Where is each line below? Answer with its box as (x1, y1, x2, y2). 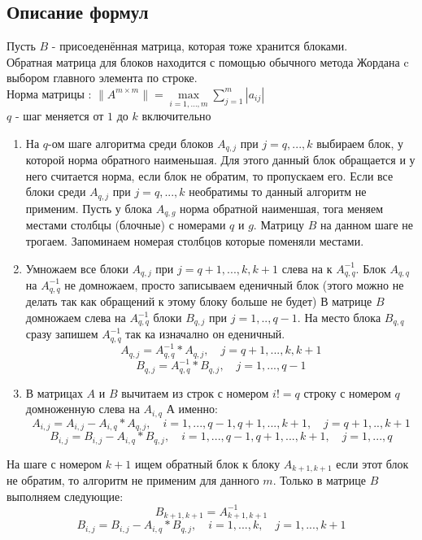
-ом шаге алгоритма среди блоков (48, 134, 214, 151)
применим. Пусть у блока (25, 199, 152, 216)
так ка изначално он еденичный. (125, 325, 285, 342)
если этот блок (336, 455, 409, 472)
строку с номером (303, 384, 391, 401)
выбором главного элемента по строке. (7, 69, 198, 86)
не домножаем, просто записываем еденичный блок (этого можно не (64, 276, 404, 293)
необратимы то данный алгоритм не (189, 183, 367, 200)
